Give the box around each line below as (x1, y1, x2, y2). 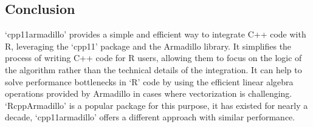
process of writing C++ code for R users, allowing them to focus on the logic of (5, 51, 302, 64)
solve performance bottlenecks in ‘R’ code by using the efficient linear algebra (5, 75, 294, 88)
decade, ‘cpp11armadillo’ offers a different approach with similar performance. (5, 111, 295, 123)
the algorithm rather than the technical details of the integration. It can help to (5, 63, 302, 76)
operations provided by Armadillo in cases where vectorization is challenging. (5, 87, 292, 100)
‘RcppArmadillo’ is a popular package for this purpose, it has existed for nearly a (5, 99, 308, 111)
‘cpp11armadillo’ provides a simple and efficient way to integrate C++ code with (5, 28, 306, 41)
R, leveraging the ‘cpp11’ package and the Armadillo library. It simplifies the (5, 39, 292, 52)
